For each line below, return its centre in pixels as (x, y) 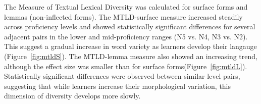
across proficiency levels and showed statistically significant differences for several (130, 27)
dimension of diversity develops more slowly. (72, 96)
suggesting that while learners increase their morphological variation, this (118, 86)
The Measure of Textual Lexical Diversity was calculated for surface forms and (126, 7)
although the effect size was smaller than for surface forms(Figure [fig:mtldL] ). (126, 66)
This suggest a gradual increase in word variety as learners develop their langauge (130, 46)
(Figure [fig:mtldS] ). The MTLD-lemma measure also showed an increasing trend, (131, 56)
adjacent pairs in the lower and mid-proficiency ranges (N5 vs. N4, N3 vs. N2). (126, 36)
